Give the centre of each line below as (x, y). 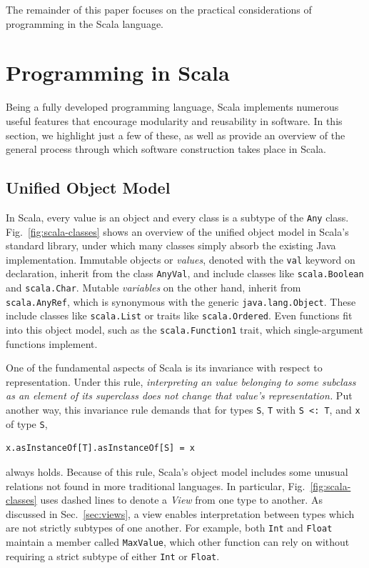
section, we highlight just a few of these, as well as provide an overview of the (176, 135)
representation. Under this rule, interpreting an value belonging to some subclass (181, 381)
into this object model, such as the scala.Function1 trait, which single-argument (184, 330)
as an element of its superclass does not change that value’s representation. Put (179, 395)
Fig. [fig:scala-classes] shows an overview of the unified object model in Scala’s (177, 231)
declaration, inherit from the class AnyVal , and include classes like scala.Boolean (185, 273)
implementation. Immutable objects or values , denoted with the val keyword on (181, 259)
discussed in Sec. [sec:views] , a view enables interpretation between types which (180, 513)
